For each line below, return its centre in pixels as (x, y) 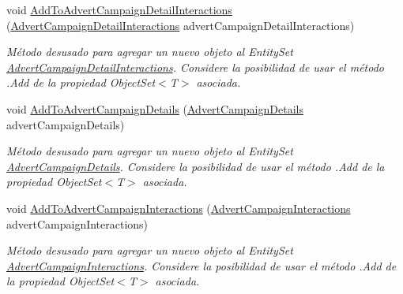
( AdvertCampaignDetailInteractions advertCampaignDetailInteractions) (181, 25)
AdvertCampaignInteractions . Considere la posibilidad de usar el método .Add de (201, 265)
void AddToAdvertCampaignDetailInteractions (119, 9)
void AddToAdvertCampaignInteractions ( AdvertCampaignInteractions (179, 208)
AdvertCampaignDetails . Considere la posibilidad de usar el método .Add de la (196, 166)
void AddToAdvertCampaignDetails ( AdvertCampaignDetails (155, 108)
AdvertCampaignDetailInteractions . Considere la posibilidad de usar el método (195, 67)
